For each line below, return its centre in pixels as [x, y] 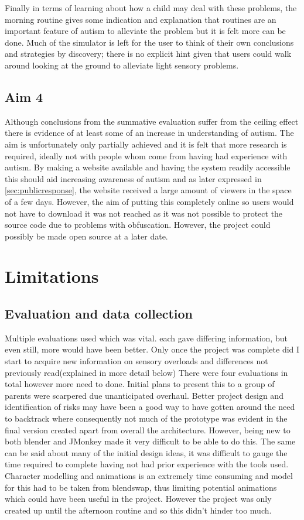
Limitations [52, 276]
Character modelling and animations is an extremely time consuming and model [149, 475]
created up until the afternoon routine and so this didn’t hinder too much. [138, 510]
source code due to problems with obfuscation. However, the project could [138, 225]
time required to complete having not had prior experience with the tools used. [147, 464]
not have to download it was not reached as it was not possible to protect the [144, 213]
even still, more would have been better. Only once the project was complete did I [152, 349]
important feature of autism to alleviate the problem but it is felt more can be [145, 31]
